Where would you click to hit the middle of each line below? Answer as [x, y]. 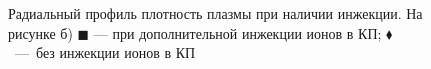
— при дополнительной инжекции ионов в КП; [237, 32]
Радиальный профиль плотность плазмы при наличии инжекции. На [215, 13]
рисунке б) [40, 32]
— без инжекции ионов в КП [105, 52]
